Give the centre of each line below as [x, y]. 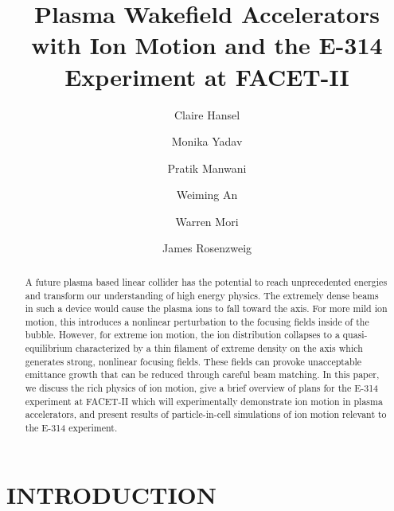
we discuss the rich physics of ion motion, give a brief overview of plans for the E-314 [202, 388]
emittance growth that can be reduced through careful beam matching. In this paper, [202, 374]
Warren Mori [207, 221]
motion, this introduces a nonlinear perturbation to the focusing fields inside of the [197, 321]
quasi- [355, 335]
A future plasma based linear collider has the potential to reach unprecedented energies [206, 281]
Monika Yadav [207, 141]
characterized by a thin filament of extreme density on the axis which [219, 348]
